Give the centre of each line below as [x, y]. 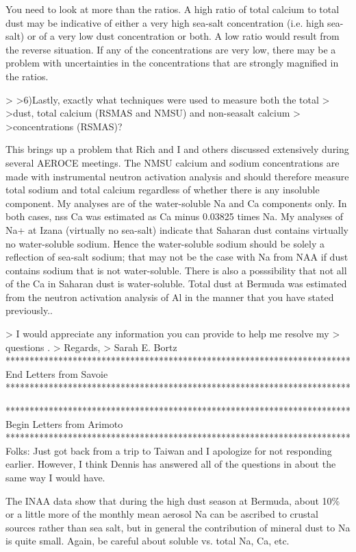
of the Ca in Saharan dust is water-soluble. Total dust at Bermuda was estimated [176, 284]
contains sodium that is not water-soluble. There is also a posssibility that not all [176, 270]
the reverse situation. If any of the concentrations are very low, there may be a [171, 49]
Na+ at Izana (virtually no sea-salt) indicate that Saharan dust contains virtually [177, 229]
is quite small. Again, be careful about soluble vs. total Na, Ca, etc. [148, 541]
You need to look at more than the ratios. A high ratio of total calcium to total [173, 9]
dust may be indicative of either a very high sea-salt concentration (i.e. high [165, 22]
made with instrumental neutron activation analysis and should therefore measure [177, 176]
